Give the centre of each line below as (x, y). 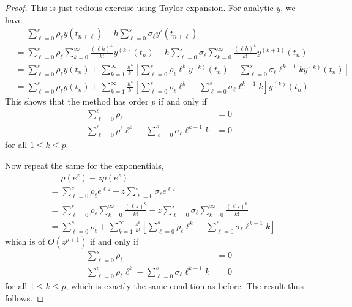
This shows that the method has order (77, 101)
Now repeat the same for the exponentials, (84, 165)
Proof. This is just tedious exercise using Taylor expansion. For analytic (139, 7)
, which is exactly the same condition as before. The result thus (185, 286)
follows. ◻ (24, 298)
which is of (25, 241)
